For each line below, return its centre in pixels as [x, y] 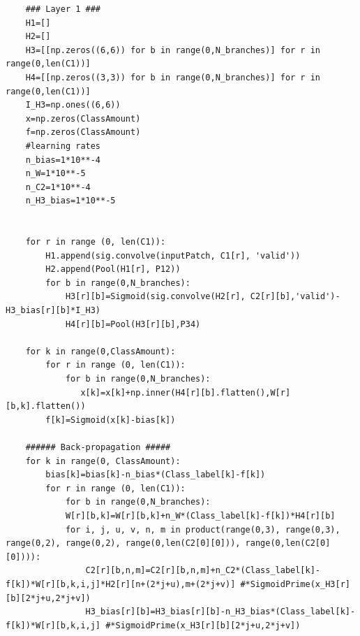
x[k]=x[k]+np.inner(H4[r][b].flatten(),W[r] [186, 392]
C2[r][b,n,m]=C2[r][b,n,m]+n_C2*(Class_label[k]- [203, 571]
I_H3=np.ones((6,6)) [73, 105]
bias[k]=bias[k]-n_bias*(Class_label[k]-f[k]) [156, 475]
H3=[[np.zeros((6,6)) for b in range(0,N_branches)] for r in [173, 50]
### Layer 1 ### [63, 9]
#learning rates [63, 146]
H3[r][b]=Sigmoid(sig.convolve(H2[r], [155, 297]
